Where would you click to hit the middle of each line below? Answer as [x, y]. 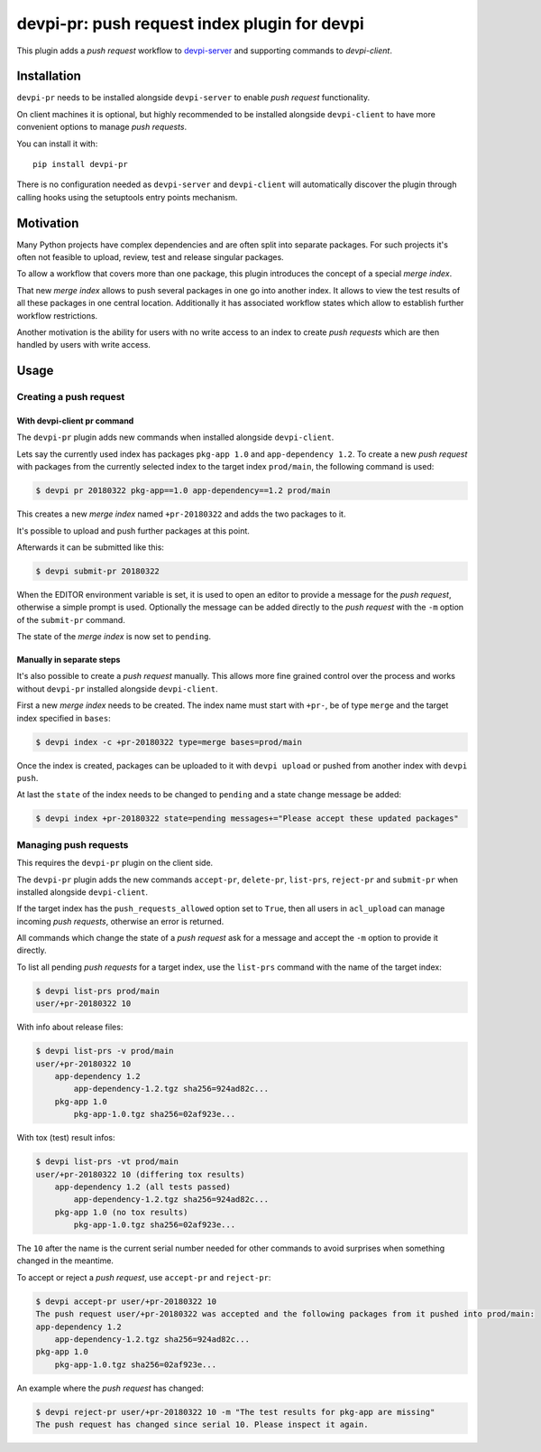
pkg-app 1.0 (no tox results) [121, 1212]
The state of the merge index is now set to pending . [114, 637]
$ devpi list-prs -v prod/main [105, 1051]
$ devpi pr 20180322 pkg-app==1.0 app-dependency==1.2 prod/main [183, 491]
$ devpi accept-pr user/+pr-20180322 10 [126, 1301]
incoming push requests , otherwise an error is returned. [120, 921]
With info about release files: [70, 1027]
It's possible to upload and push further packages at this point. [133, 531]
